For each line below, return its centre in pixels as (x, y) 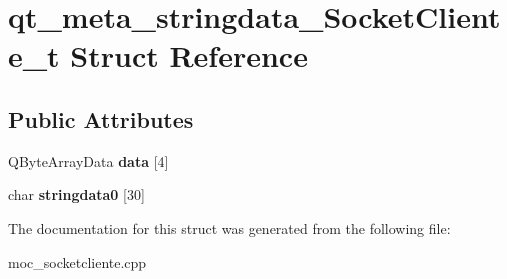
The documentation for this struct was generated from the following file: (229, 227)
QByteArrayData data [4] (88, 160)
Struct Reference (189, 55)
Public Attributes (101, 118)
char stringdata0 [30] (76, 194)
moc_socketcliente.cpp (77, 261)
